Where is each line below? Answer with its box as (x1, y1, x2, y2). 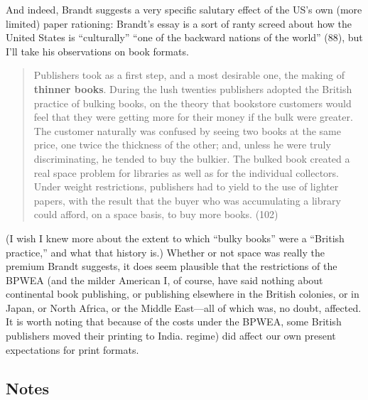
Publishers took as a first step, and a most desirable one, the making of (33, 67, 345, 82)
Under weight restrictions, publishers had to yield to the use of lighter (33, 179, 339, 194)
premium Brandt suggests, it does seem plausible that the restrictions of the (6, 259, 337, 274)
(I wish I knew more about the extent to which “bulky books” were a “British (6, 230, 345, 245)
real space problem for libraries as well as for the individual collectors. (33, 165, 340, 180)
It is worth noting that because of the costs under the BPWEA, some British (6, 314, 342, 329)
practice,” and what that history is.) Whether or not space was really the (6, 244, 325, 259)
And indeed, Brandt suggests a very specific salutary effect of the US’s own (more (6, 2, 362, 16)
